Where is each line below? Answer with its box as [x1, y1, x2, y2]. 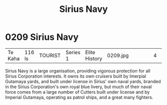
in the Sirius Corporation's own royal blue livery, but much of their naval [5, 84, 152, 90]
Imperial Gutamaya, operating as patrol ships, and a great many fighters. [5, 94, 154, 100]
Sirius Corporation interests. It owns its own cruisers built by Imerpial [5, 73, 147, 79]
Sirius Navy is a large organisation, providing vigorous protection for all [5, 68, 151, 74]
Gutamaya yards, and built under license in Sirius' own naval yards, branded [5, 78, 161, 84]
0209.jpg [106, 52, 129, 59]
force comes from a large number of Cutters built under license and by [5, 89, 150, 95]
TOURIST [39, 52, 61, 59]
